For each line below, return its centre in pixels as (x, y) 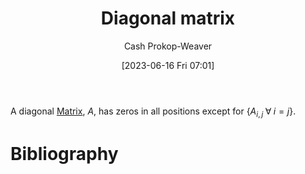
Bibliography (64, 153)
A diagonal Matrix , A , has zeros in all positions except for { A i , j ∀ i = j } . (153, 112)
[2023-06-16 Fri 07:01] (168, 65)
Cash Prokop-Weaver (168, 46)
